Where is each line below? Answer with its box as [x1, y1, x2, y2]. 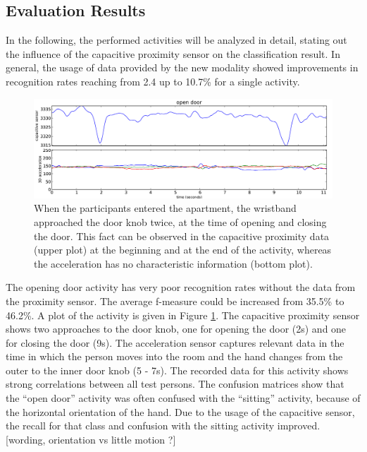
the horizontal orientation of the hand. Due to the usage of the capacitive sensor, [6, 404, 355, 419]
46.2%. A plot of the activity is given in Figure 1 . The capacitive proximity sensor [6, 307, 360, 322]
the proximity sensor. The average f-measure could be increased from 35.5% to [6, 293, 344, 308]
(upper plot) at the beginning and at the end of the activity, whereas [34, 242, 332, 257]
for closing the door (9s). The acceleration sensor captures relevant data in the [6, 335, 344, 350]
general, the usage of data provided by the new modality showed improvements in [6, 60, 359, 75]
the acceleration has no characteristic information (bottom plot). [34, 256, 313, 270]
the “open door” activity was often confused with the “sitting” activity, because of [6, 391, 361, 405]
